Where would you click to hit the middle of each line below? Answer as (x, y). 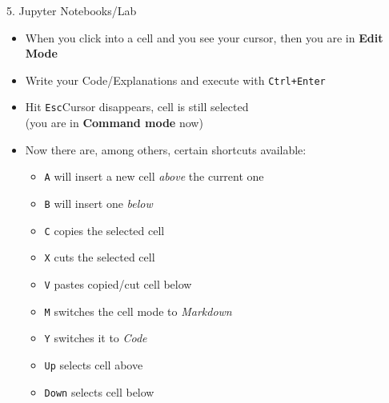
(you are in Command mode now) (114, 123)
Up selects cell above (94, 364)
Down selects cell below (99, 391)
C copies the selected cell (104, 230)
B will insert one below (98, 203)
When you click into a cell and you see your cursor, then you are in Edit (204, 37)
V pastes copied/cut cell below (118, 283)
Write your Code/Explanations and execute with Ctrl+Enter (175, 80)
